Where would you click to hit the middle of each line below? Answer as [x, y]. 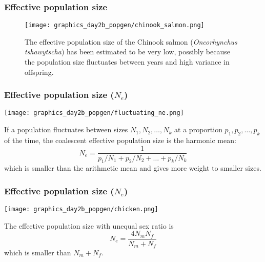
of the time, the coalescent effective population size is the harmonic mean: [120, 140]
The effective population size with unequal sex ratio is [89, 225]
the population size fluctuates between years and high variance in [127, 62]
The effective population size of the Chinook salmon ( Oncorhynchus [131, 41]
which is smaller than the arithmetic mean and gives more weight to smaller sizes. [133, 168]
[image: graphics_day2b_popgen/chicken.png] [81, 209]
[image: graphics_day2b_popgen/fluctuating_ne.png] [94, 113]
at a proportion [198, 129]
